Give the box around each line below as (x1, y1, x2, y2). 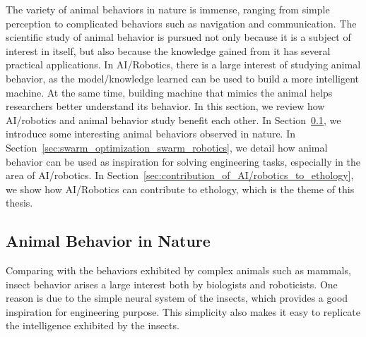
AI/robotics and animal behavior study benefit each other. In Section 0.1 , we (6, 112, 341, 127)
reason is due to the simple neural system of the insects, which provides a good (6, 290, 348, 305)
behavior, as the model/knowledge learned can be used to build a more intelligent (6, 71, 359, 85)
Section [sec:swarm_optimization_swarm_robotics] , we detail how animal (6, 140, 328, 154)
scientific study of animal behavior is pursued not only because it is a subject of (6, 30, 351, 44)
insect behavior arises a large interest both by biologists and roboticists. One (6, 276, 338, 291)
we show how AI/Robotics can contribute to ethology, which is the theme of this (6, 181, 355, 196)
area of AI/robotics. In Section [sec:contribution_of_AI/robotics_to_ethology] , (6, 168, 354, 183)
